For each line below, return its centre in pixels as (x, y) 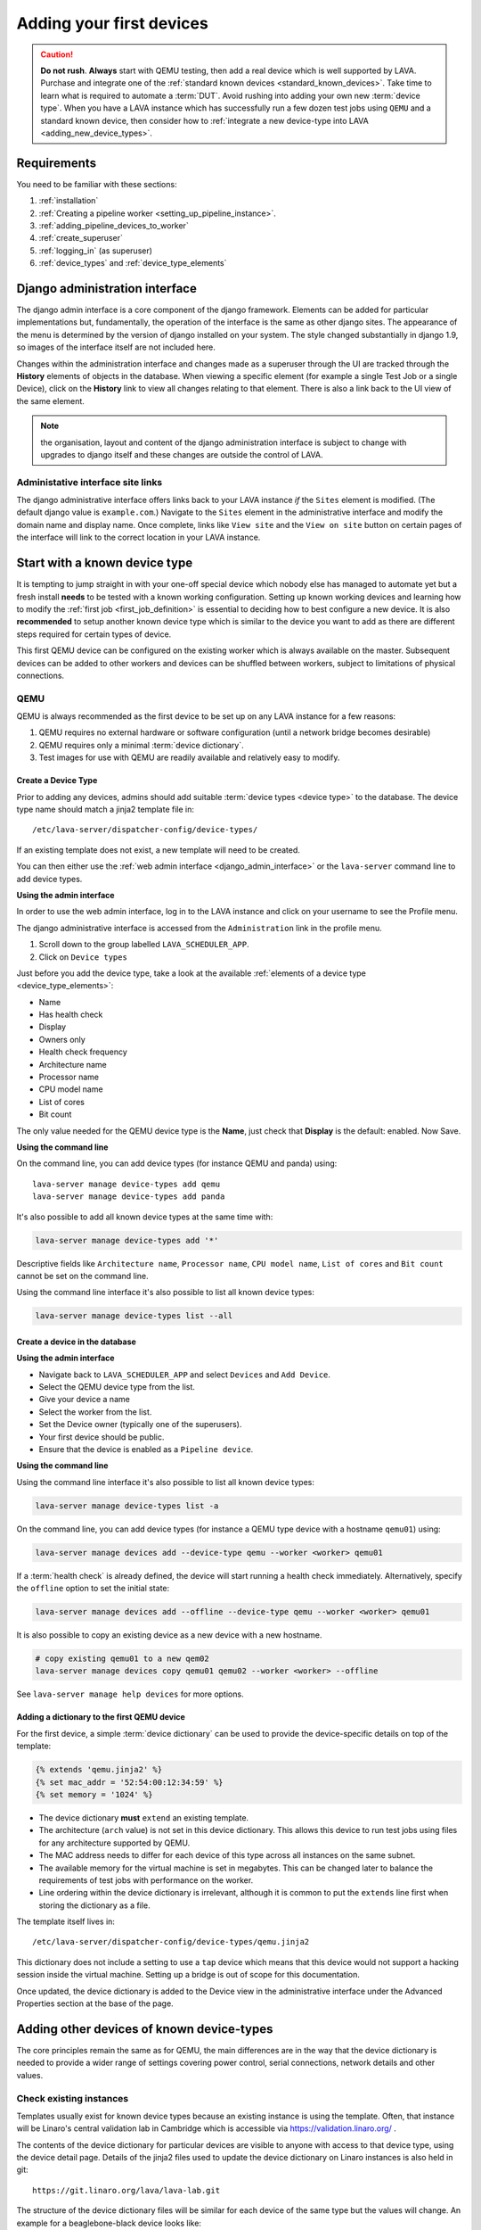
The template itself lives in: (66, 1921)
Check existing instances (73, 2098)
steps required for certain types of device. (94, 634)
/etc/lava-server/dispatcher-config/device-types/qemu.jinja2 (171, 1942)
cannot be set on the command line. (82, 1276)
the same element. (50, 401)
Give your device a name (85, 1400)
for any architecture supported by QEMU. (114, 1843)
